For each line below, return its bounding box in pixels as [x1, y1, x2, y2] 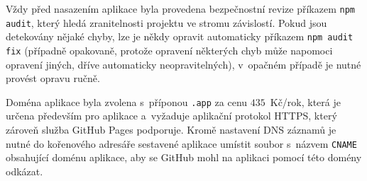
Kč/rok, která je [270, 94, 341, 109]
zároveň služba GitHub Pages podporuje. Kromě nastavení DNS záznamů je [6, 122, 336, 137]
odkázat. [6, 163, 43, 178]
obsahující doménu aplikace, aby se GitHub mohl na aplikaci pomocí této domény [6, 150, 362, 165]
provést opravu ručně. [6, 71, 100, 86]
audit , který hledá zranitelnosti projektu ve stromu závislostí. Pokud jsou [6, 15, 327, 30]
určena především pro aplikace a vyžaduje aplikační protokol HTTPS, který [6, 108, 337, 123]
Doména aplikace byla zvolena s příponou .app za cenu [6, 94, 248, 109]
